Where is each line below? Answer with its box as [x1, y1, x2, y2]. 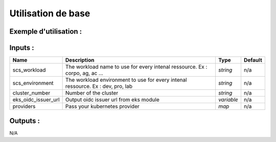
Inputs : [9, 43, 34, 52]
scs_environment [12, 80, 54, 87]
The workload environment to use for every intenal [65, 77, 187, 84]
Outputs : [9, 116, 40, 125]
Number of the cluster [65, 89, 119, 97]
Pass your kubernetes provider [65, 103, 140, 110]
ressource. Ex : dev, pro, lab [65, 83, 133, 90]
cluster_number [12, 89, 51, 97]
